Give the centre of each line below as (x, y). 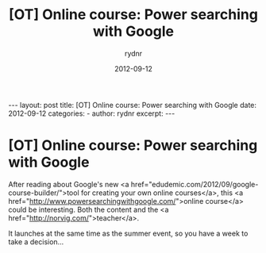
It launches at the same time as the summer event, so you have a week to (128, 233)
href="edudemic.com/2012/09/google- (195, 184)
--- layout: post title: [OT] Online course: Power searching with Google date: (132, 105)
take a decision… (36, 241)
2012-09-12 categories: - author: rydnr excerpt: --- (92, 113)
